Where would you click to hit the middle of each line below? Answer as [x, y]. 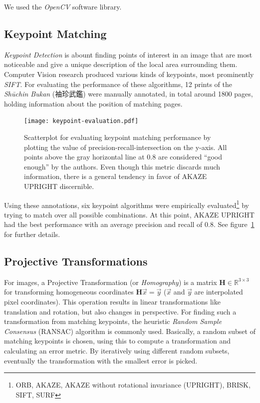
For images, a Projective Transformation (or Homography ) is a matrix [111, 282]
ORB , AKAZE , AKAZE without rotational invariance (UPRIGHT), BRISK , [133, 385]
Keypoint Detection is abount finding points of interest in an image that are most [128, 54]
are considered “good [190, 157]
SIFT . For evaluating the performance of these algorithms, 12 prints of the [118, 84]
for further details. [32, 234]
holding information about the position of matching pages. [93, 103]
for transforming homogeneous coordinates [69, 292]
